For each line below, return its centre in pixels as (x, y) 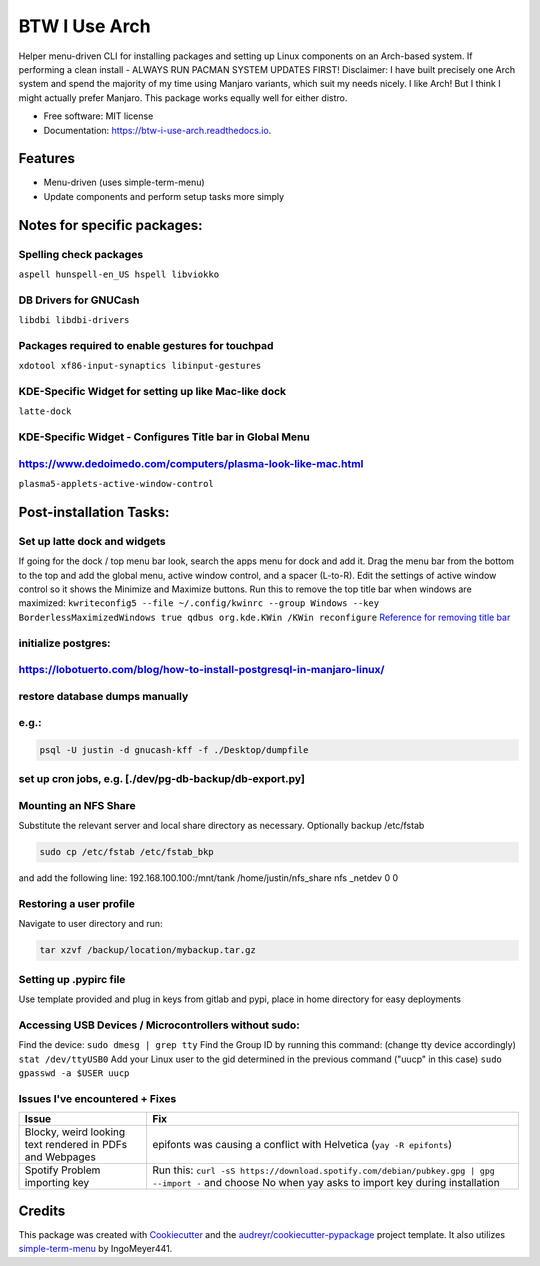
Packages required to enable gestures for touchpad (146, 345)
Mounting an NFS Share (77, 805)
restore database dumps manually (103, 696)
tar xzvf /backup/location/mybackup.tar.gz (148, 950)
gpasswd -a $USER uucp (74, 1073)
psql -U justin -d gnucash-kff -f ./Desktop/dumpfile (174, 750)
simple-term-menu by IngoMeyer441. (95, 1249)
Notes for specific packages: (110, 225)
